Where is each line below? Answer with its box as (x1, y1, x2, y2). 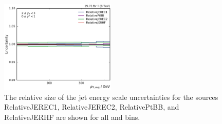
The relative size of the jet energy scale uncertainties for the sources (4, 91, 218, 102)
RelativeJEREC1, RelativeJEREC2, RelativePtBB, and (4, 101, 179, 112)
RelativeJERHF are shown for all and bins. (4, 111, 140, 122)
